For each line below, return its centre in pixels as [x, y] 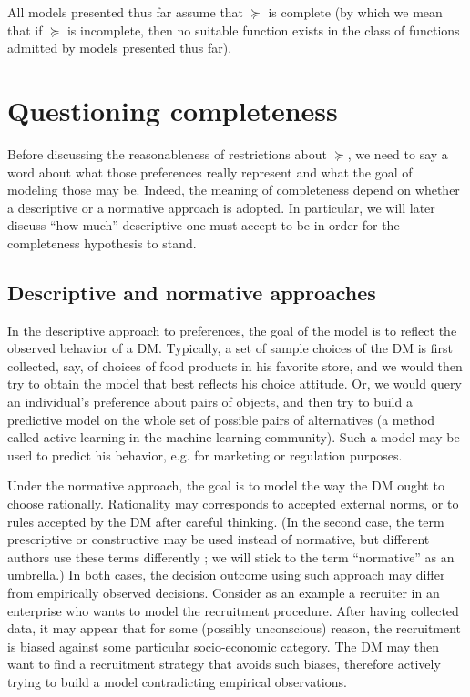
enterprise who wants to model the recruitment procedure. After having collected [233, 610]
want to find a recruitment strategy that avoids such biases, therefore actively [224, 664]
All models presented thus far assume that [126, 12]
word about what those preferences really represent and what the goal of [210, 172]
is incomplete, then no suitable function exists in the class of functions [263, 30]
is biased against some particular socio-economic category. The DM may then [223, 646]
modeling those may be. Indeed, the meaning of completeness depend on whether [234, 190]
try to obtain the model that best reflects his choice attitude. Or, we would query [235, 384]
